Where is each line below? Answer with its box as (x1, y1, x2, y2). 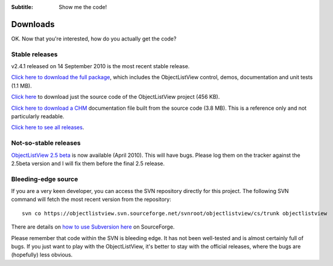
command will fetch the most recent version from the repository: (11, 196, 171, 203)
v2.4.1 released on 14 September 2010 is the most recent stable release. (11, 63, 190, 70)
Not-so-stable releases (11, 139, 81, 147)
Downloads (11, 19, 55, 30)
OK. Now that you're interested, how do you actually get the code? (11, 35, 177, 42)
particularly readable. (11, 113, 65, 120)
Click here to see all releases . (11, 124, 84, 131)
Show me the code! (59, 4, 107, 10)
